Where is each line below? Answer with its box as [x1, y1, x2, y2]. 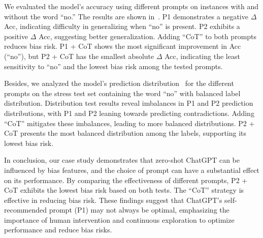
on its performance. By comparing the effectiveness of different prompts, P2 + [4, 174, 248, 185]
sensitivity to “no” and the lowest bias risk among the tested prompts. [4, 61, 223, 71]
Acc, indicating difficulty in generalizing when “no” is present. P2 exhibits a [4, 21, 240, 32]
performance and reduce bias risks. [4, 224, 112, 235]
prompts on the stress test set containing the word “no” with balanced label [4, 87, 241, 98]
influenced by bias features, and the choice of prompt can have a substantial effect [4, 164, 259, 175]
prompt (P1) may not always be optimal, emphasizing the [49, 204, 229, 215]
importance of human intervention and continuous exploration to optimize [4, 214, 235, 225]
